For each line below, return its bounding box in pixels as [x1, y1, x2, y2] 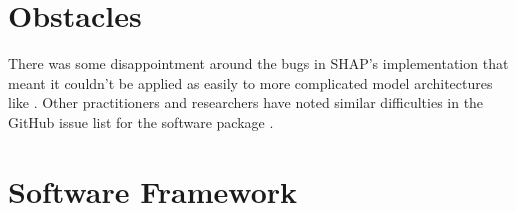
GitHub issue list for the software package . [8, 111, 274, 132]
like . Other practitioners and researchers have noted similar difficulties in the [8, 92, 484, 113]
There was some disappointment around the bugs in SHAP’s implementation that [8, 53, 509, 74]
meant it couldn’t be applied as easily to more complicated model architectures [8, 72, 493, 93]
